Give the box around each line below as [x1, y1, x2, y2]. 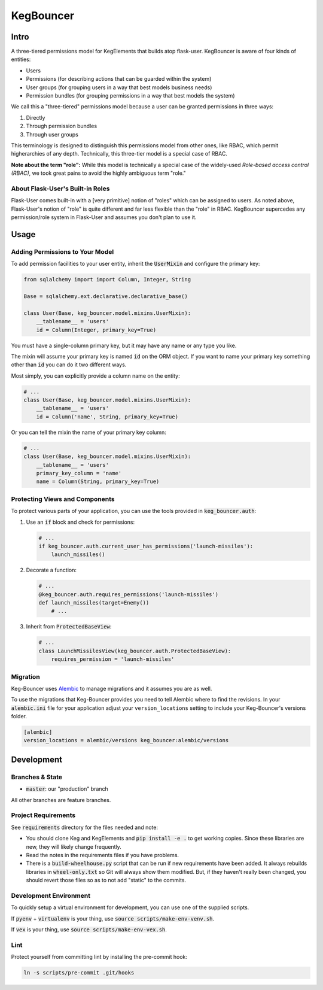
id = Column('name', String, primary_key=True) [36, 413, 179, 420]
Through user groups [26, 130, 79, 138]
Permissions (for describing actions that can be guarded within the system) [26, 75, 212, 83]
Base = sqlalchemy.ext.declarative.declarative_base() [23, 293, 188, 299]
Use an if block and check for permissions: [26, 518, 135, 526]
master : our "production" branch [26, 785, 109, 792]
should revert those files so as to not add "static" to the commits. [26, 877, 187, 884]
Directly [26, 114, 45, 121]
